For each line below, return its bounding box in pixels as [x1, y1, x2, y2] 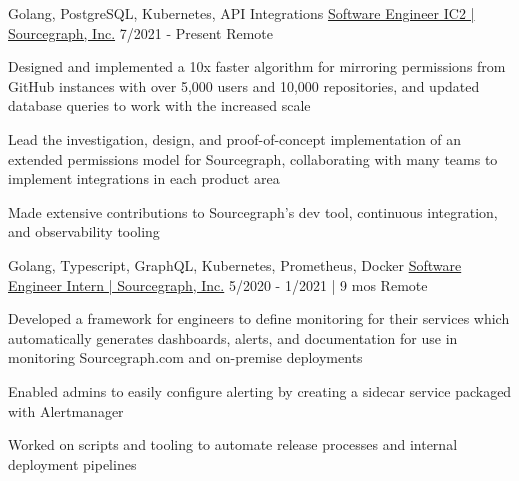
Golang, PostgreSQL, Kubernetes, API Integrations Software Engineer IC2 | [8, 3, 475, 23]
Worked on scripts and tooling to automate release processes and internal [8, 434, 458, 455]
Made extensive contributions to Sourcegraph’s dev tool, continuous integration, [8, 201, 498, 222]
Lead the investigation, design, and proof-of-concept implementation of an [8, 128, 462, 149]
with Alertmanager [8, 400, 124, 421]
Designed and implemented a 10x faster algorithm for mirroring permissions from [8, 56, 506, 77]
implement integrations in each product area [8, 168, 280, 189]
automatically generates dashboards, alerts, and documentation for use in [8, 327, 458, 348]
